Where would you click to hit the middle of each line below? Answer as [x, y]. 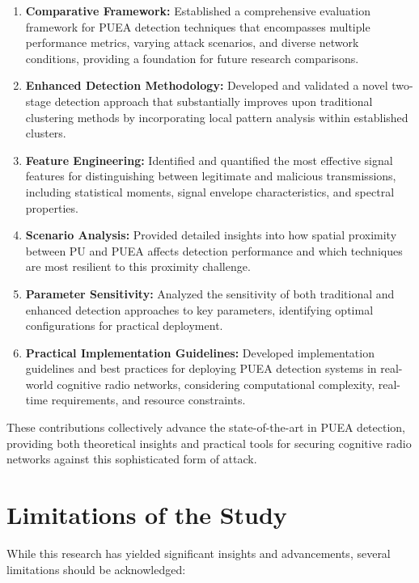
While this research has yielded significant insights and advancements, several [199, 553]
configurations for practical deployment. [124, 325]
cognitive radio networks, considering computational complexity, [216, 384]
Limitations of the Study [147, 515]
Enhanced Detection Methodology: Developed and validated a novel [207, 85]
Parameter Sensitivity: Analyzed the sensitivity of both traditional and [210, 293]
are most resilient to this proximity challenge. [138, 266]
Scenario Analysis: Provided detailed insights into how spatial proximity [211, 235]
